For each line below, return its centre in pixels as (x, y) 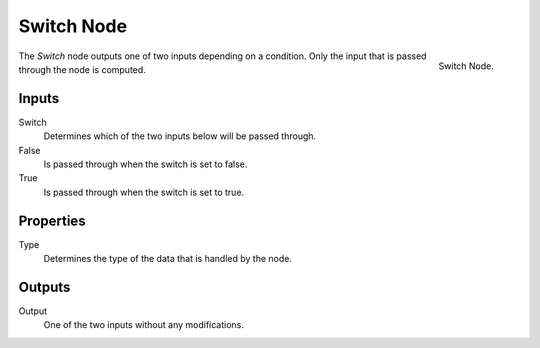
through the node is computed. (82, 69)
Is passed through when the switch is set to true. (144, 192)
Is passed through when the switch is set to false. (145, 164)
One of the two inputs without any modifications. (144, 325)
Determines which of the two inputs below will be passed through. (180, 136)
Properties (52, 220)
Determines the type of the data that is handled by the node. (167, 259)
